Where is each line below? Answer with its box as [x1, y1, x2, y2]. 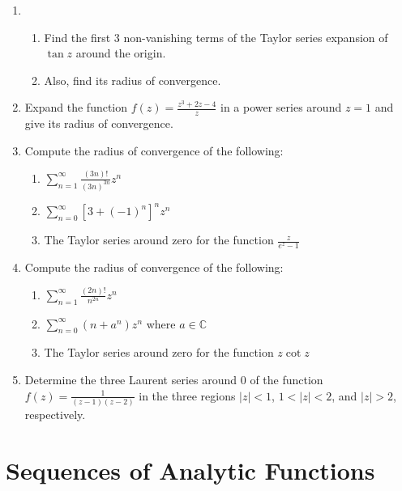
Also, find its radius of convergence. [44, 71, 221, 88]
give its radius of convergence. [24, 115, 173, 132]
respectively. [24, 405, 86, 422]
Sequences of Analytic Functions [6, 453, 375, 486]
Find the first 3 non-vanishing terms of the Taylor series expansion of [44, 28, 388, 45]
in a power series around [220, 99, 342, 116]
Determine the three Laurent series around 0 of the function [24, 371, 323, 387]
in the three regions [139, 387, 236, 404]
